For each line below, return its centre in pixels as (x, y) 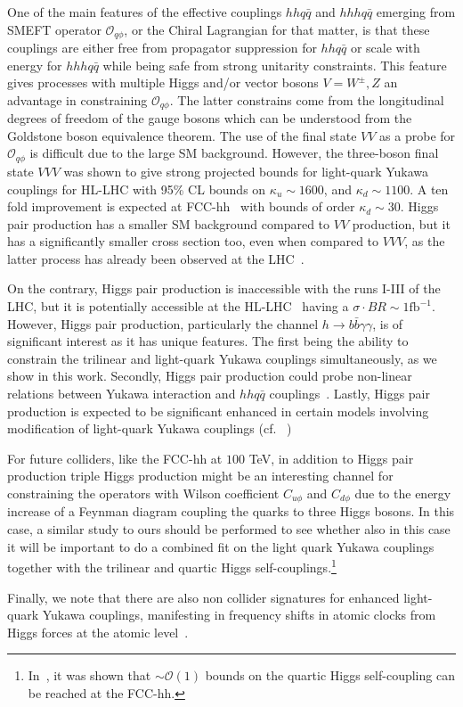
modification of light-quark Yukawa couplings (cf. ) (150, 428)
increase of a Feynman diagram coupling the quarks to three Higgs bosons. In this (231, 511)
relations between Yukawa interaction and (122, 394)
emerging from (416, 12)
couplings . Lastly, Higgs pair (349, 394)
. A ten (429, 189)
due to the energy (403, 493)
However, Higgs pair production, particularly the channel (163, 323)
